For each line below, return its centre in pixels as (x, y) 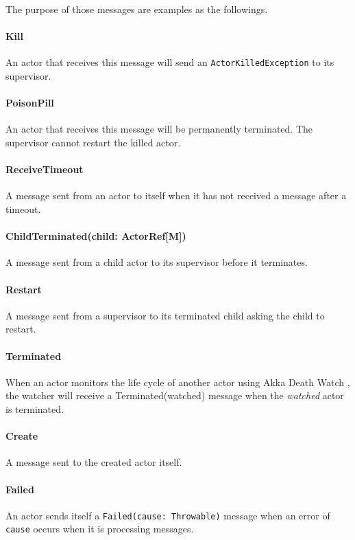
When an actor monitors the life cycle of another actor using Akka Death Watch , (178, 382)
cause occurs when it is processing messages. (100, 529)
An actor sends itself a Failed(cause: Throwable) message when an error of (168, 515)
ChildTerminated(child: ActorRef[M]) (96, 236)
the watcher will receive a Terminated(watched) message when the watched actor (175, 395)
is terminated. (35, 408)
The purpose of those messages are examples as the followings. (137, 9)
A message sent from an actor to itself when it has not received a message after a (176, 195)
